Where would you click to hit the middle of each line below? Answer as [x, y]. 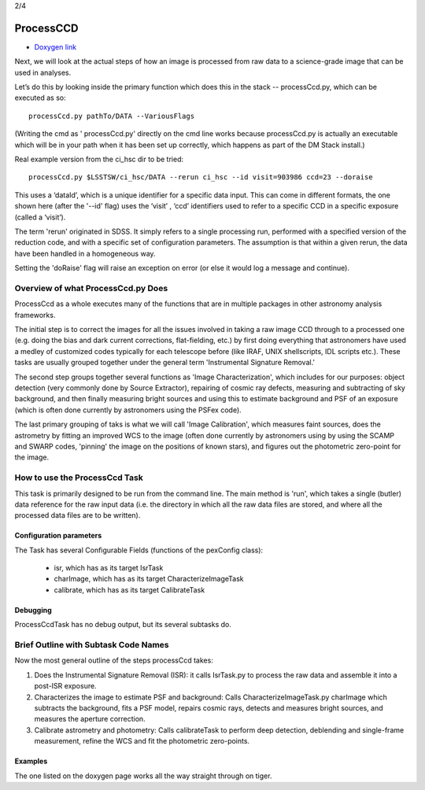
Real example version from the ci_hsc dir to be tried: [99, 159]
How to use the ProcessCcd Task [79, 478]
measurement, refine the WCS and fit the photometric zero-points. [142, 741]
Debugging [33, 610]
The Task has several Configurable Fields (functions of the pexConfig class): [139, 550]
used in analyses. [43, 72]
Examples [31, 761]
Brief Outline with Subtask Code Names [92, 645]
